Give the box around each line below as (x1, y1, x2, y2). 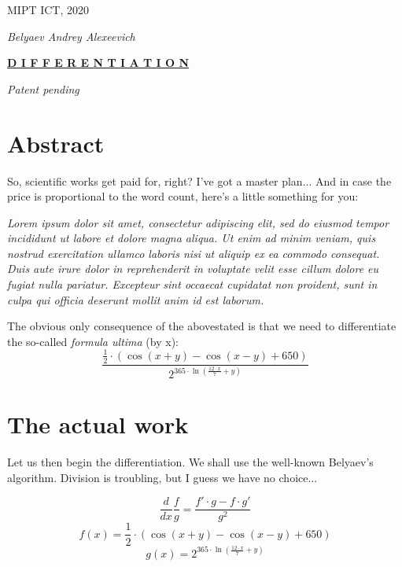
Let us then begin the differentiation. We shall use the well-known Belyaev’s (7, 454, 374, 470)
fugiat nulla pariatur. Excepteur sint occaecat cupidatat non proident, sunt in (7, 276, 378, 293)
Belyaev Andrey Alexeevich (7, 28, 135, 44)
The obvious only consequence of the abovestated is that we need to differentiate (7, 318, 396, 334)
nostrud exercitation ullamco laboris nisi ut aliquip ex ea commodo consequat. (7, 245, 380, 261)
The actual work (7, 408, 189, 440)
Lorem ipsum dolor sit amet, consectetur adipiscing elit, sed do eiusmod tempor (7, 214, 389, 230)
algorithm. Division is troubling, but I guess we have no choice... (7, 469, 318, 485)
